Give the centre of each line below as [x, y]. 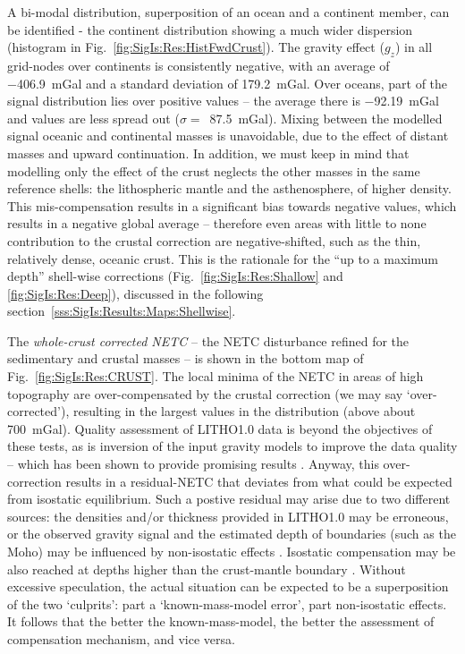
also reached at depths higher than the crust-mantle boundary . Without [207, 569]
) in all [414, 47]
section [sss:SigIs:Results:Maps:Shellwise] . [122, 311]
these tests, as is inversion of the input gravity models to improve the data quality [232, 446]
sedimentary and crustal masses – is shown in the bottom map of [186, 358]
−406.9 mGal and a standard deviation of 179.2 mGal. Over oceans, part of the [228, 83]
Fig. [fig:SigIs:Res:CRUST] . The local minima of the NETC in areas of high [216, 376]
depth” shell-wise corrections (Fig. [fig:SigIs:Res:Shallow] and [175, 276]
